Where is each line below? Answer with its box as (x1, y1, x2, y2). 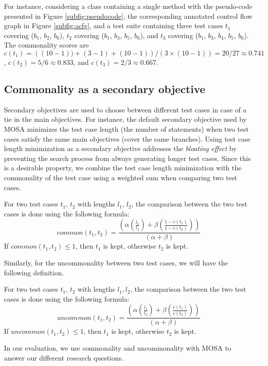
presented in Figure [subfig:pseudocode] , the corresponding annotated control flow (4, 10, 253, 21)
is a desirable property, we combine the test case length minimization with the (4, 162, 242, 173)
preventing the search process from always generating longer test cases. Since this (4, 153, 251, 163)
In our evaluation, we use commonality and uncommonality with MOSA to (4, 342, 231, 353)
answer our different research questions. (4, 352, 124, 363)
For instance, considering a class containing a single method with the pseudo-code (4, 1, 253, 11)
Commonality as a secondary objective (4, 81, 206, 96)
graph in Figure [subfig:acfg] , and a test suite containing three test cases (4, 20, 223, 31)
